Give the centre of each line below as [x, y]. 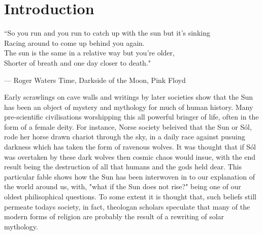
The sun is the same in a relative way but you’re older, [89, 53]
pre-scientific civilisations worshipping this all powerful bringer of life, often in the [131, 117]
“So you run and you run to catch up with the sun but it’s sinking [107, 33]
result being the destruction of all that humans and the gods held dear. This [123, 167]
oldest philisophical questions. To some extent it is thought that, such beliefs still [130, 197]
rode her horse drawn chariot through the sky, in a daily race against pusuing [125, 137]
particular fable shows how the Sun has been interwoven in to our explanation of [129, 176]
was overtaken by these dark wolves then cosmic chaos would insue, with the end [130, 156]
